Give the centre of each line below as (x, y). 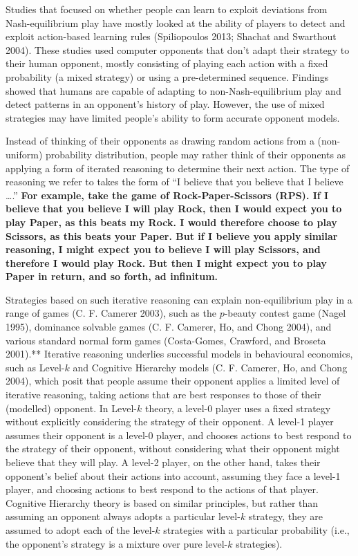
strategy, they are (285, 516)
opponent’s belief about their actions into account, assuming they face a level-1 (173, 475)
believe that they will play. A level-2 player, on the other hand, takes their (163, 462)
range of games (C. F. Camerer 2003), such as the (111, 313)
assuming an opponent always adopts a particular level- (123, 516)
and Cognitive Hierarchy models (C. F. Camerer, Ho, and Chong (210, 367)
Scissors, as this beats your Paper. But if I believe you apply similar (172, 235)
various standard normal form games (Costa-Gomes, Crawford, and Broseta (166, 340)
